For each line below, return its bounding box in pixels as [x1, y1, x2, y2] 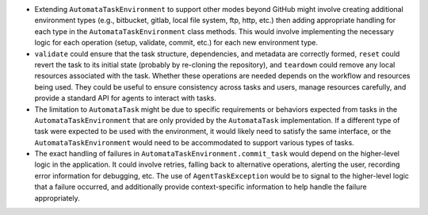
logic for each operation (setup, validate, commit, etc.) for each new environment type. [34, 38, 319, 48]
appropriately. [34, 193, 81, 202]
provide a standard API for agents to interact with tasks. [34, 94, 217, 103]
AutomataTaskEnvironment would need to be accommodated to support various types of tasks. [34, 137, 354, 147]
